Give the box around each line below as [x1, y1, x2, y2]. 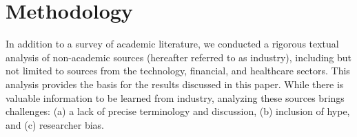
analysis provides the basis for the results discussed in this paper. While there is [6, 76, 344, 91]
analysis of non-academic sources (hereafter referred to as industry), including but [6, 50, 352, 64]
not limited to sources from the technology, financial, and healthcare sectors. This [6, 63, 350, 78]
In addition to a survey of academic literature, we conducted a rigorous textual [6, 36, 339, 51]
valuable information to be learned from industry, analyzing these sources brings [6, 90, 345, 105]
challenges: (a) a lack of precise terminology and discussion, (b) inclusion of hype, [6, 104, 350, 118]
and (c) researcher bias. [6, 117, 104, 131]
